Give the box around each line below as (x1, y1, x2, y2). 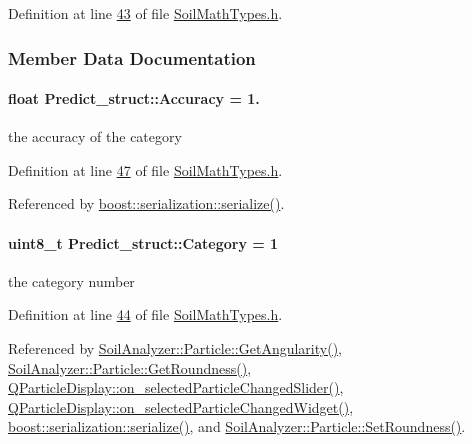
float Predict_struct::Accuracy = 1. (8, 88, 260, 109)
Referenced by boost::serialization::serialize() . (8, 193, 285, 214)
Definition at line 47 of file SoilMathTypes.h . (8, 159, 283, 180)
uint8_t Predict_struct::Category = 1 (8, 232, 279, 253)
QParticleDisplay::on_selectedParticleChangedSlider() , (8, 377, 344, 398)
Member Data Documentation (8, 45, 256, 70)
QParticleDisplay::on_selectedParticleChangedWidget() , (8, 396, 354, 417)
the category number (8, 270, 135, 291)
